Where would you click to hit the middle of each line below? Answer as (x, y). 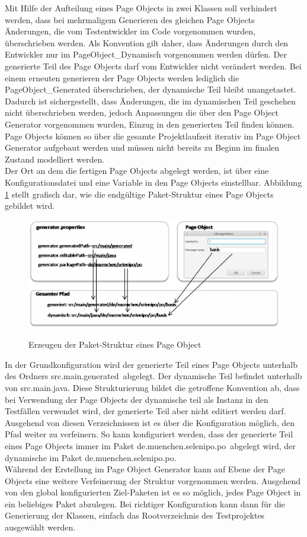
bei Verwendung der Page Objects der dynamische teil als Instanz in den (137, 399)
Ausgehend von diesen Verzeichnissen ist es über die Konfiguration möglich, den (150, 422)
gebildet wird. (30, 206)
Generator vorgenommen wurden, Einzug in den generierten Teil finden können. (150, 124)
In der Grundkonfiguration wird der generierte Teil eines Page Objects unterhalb (151, 364)
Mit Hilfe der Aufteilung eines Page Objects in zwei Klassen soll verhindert (141, 8)
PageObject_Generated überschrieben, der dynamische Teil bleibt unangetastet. (151, 89)
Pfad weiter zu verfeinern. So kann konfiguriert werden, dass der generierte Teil (149, 434)
